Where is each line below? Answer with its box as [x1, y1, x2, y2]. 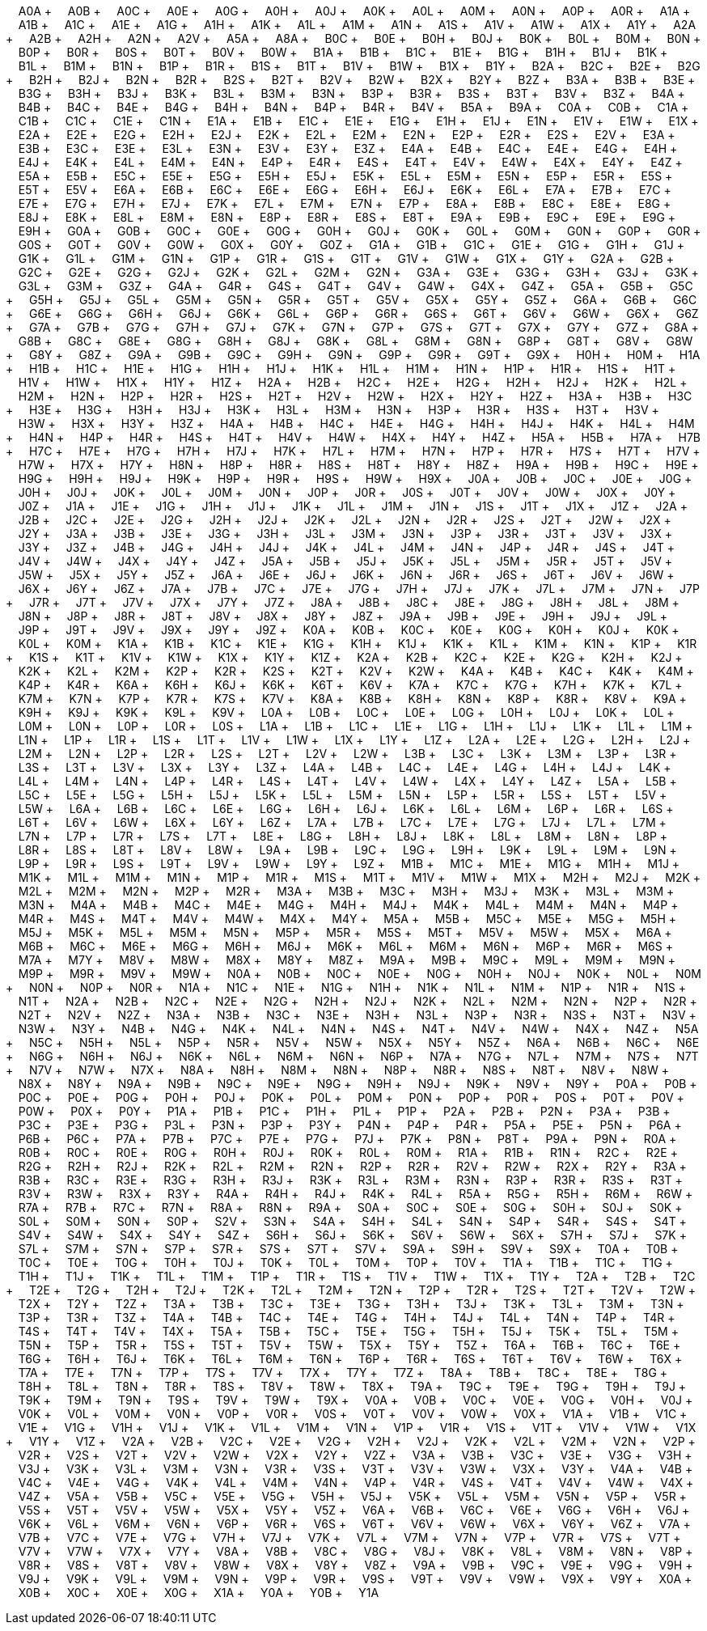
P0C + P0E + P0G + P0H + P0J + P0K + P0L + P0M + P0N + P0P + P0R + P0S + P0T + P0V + [18, 1091, 684, 1104]
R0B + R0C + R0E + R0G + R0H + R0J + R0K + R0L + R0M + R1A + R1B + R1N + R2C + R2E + [18, 1146, 678, 1159]
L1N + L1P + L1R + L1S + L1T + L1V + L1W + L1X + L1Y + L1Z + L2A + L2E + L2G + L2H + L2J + [18, 733, 691, 747]
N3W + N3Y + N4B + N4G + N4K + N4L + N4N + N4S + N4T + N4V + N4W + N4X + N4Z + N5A [18, 1022, 699, 1036]
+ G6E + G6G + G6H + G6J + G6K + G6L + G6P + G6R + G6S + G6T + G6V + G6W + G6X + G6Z [6, 307, 699, 320]
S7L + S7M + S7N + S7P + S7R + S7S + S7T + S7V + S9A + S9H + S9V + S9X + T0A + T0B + [18, 1242, 679, 1256]
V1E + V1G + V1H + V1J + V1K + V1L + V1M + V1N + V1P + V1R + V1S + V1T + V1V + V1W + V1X [18, 1421, 696, 1434]
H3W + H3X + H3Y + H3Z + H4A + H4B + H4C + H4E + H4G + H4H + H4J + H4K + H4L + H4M [18, 417, 695, 430]
